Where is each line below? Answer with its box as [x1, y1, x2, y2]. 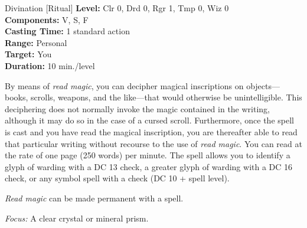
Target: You [5, 48, 52, 60]
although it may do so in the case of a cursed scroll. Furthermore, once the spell [5, 114, 294, 126]
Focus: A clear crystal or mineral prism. [5, 211, 149, 224]
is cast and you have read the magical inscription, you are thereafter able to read [5, 125, 298, 138]
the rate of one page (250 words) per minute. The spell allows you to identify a [5, 149, 290, 161]
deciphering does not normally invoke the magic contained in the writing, [5, 102, 270, 115]
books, [5, 91, 28, 103]
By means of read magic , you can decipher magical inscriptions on [5, 79, 244, 92]
